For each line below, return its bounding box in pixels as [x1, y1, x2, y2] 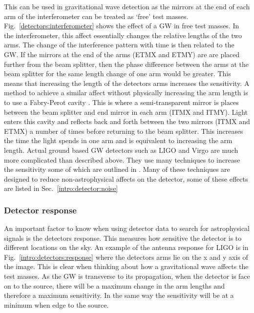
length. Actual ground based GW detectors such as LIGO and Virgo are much [4, 145, 238, 155]
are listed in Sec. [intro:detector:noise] [4, 183, 118, 193]
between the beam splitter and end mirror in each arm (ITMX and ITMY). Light [4, 106, 248, 117]
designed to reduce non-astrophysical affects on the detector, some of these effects [4, 173, 248, 184]
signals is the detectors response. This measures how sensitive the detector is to [4, 232, 242, 243]
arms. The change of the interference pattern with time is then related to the [4, 40, 234, 50]
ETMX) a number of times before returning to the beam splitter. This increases [4, 125, 243, 136]
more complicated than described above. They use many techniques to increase [4, 154, 240, 165]
